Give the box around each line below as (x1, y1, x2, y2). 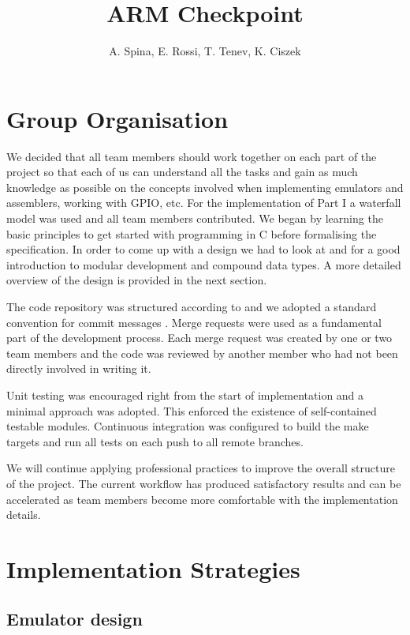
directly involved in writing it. (6, 360, 151, 377)
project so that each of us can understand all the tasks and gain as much (6, 163, 358, 180)
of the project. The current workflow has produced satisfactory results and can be (6, 475, 401, 491)
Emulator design (6, 607, 143, 631)
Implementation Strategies (6, 552, 300, 584)
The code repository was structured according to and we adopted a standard (6, 299, 377, 314)
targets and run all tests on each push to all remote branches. (6, 433, 304, 449)
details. (6, 506, 41, 523)
